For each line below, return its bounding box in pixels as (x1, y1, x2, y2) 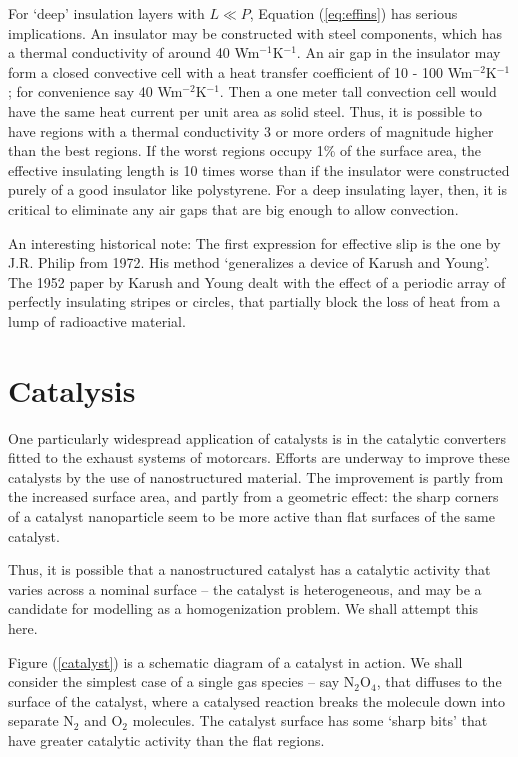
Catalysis (8, 369, 136, 410)
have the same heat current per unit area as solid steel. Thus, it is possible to (8, 100, 482, 121)
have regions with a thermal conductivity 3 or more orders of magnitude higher (8, 120, 494, 141)
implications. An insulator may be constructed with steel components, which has (8, 22, 503, 43)
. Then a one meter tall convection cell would (219, 81, 497, 102)
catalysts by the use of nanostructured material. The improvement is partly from (8, 466, 504, 487)
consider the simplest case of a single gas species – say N (8, 671, 355, 692)
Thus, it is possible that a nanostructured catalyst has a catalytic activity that (8, 559, 491, 580)
